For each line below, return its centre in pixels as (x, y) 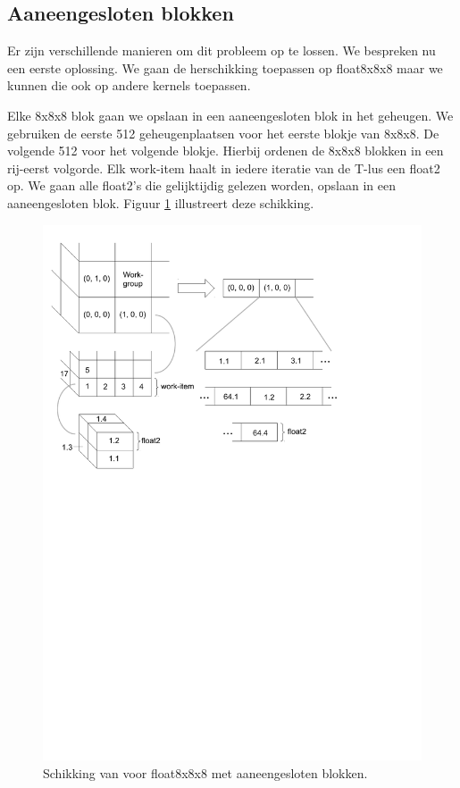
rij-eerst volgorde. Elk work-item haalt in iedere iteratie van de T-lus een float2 (224, 168)
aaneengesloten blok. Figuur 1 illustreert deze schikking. (161, 202)
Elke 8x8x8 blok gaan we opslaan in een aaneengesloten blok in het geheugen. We (230, 115)
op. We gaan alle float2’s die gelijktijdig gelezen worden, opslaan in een (201, 185)
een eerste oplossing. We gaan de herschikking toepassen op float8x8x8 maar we (225, 67)
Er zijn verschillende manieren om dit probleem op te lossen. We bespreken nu (222, 50)
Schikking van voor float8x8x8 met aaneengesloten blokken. (205, 773)
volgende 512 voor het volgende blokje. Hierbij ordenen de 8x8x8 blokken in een (226, 151)
